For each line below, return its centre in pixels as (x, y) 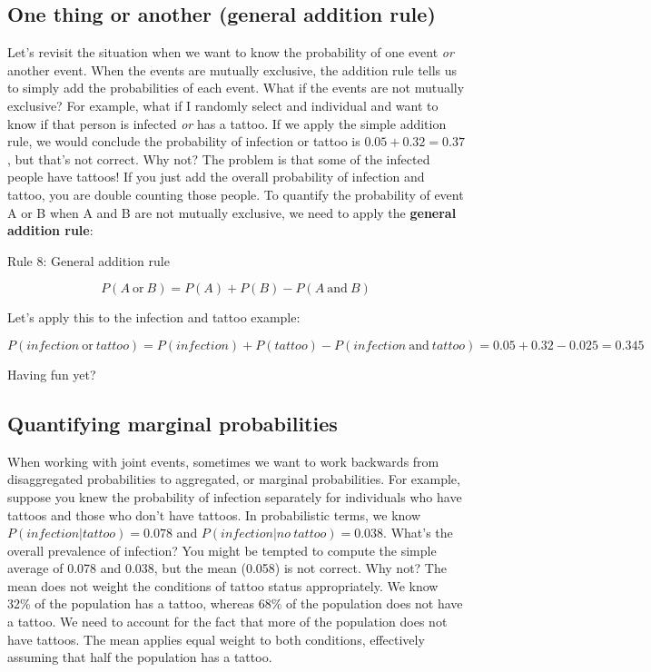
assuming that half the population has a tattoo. (140, 657)
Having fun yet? (52, 374)
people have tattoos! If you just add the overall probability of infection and (216, 177)
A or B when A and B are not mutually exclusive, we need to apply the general (232, 212)
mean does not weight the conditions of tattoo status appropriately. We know (223, 585)
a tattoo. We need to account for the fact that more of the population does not (227, 622)
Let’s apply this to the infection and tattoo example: (154, 317)
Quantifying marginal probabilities (173, 423)
